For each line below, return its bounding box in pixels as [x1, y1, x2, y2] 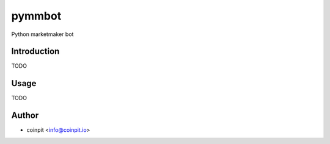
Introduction [11, 46, 60, 57]
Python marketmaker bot [11, 31, 74, 38]
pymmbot [11, 9, 62, 23]
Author [11, 110, 39, 121]
